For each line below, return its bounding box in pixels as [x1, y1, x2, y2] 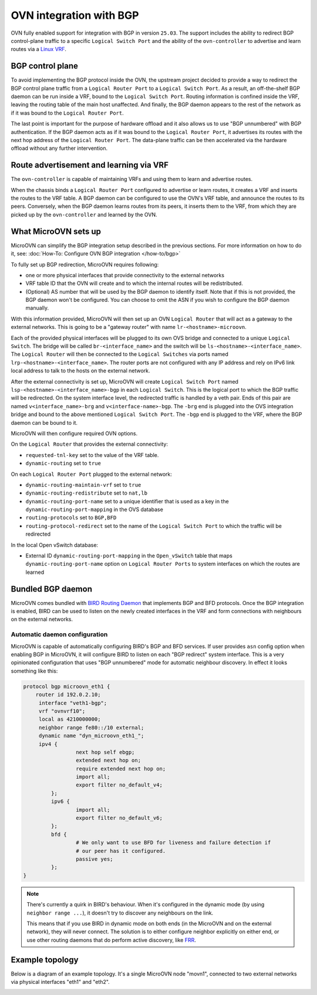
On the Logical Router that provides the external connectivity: [11, 441, 168, 448]
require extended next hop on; [75, 765, 166, 772]
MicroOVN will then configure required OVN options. [11, 429, 138, 437]
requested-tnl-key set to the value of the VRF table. [25, 451, 159, 458]
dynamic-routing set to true [25, 460, 101, 467]
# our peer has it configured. [75, 848, 166, 854]
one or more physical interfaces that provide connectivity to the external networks [25, 271, 225, 278]
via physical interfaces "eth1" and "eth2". [11, 979, 110, 985]
